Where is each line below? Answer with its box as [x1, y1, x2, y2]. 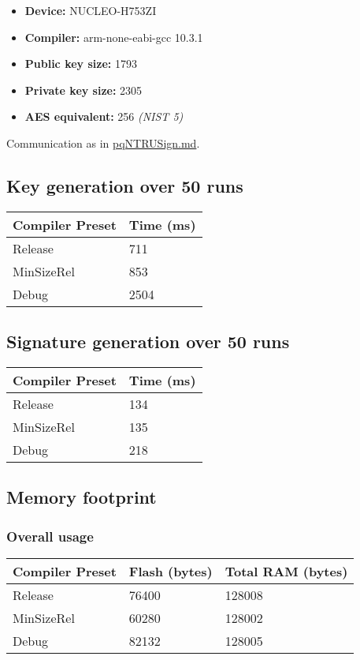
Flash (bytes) [128, 561, 213, 580]
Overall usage [6, 526, 94, 546]
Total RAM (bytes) [225, 561, 348, 580]
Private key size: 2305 [24, 81, 143, 98]
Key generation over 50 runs [6, 173, 243, 197]
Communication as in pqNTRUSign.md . [6, 134, 200, 151]
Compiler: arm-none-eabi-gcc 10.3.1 [24, 28, 203, 45]
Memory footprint [6, 485, 157, 509]
